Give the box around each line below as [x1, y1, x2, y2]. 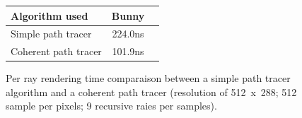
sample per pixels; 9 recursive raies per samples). [6, 98, 217, 113]
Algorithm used [11, 8, 88, 23]
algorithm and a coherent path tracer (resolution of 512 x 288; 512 [6, 84, 297, 99]
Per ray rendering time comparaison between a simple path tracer [6, 71, 291, 85]
